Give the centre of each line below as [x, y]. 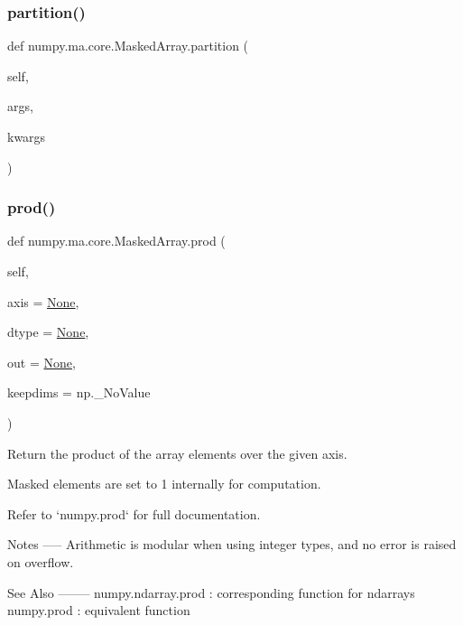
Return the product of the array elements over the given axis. [177, 453]
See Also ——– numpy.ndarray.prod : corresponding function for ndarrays [211, 592]
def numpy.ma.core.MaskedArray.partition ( [128, 46]
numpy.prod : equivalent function [99, 610]
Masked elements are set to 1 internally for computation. [164, 484]
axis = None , [43, 301]
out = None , [42, 362]
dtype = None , [48, 332]
